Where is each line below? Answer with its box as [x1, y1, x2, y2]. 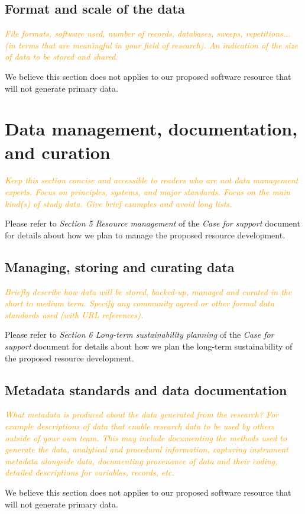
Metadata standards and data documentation [5, 380, 287, 399]
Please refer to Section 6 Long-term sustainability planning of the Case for [5, 328, 274, 341]
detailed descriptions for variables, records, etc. [5, 466, 174, 479]
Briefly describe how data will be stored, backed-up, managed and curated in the [5, 285, 292, 298]
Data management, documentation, [5, 117, 298, 141]
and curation [5, 140, 111, 164]
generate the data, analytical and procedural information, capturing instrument [5, 443, 288, 455]
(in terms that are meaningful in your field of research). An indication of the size [5, 38, 298, 51]
